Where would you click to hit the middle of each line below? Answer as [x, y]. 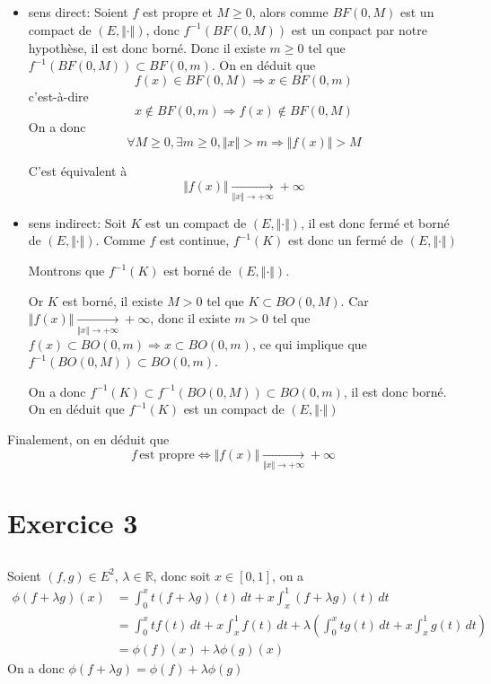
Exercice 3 [73, 523]
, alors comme [290, 12]
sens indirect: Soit [77, 222]
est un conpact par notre [359, 29]
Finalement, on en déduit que [88, 438]
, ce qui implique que [309, 343]
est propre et [178, 12]
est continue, [194, 240]
